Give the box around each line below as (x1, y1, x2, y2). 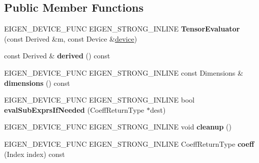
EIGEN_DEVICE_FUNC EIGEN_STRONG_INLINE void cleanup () (4, 121, 232, 132)
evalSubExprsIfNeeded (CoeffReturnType (4, 104, 145, 115)
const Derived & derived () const (4, 50, 110, 61)
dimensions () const (4, 77, 70, 88)
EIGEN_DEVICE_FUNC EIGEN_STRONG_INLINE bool (4, 94, 195, 105)
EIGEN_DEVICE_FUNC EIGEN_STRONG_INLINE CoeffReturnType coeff (4, 138, 254, 149)
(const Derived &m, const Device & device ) (4, 33, 137, 44)
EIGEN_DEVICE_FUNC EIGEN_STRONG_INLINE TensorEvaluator (4, 23, 240, 34)
